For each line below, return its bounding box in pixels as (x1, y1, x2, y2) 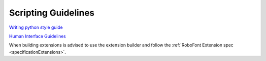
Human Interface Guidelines (9, 33, 66, 39)
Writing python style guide (9, 24, 63, 30)
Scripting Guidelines (9, 7, 95, 18)
